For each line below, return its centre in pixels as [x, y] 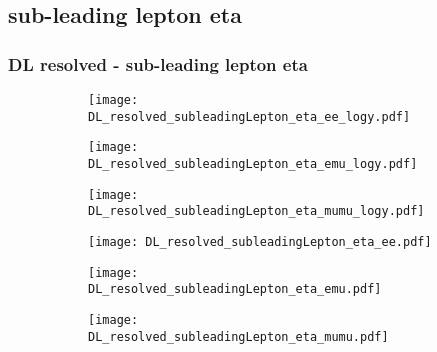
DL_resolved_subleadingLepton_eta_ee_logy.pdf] [249, 116]
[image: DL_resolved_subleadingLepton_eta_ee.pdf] [260, 241]
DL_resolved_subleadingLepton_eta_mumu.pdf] [238, 336]
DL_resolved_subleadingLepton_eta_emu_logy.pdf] [253, 163]
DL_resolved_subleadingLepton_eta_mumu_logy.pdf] [256, 211]
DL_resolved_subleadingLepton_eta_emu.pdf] [235, 289]
